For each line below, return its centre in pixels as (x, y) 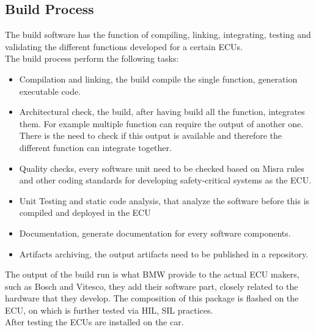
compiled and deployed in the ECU (85, 212)
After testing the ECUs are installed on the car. (94, 322)
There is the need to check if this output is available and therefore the (151, 135)
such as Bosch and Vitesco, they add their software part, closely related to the (152, 286)
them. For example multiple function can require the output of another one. (161, 123)
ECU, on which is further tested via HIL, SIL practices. (109, 310)
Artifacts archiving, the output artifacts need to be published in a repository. (164, 253)
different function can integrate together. (95, 147)
